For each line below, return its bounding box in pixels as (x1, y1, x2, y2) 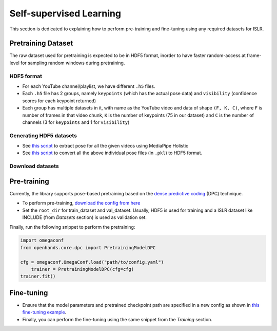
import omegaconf (20, 237, 64, 244)
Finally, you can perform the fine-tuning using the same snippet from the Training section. (22, 316, 213, 322)
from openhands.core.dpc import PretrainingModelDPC (20, 245, 156, 250)
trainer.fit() (20, 273, 56, 280)
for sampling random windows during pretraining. (21, 60, 125, 66)
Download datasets (9, 162, 59, 170)
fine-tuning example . (22, 309, 67, 316)
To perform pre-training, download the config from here (22, 200, 141, 206)
